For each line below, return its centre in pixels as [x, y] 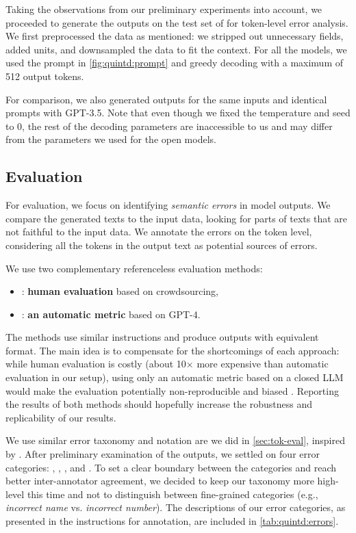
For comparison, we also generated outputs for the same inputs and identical [166, 99]
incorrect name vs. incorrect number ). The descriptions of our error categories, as [176, 507]
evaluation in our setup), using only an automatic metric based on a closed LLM [175, 377]
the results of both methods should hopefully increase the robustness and [159, 404]
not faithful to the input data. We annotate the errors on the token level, [159, 232]
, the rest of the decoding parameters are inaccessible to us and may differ [177, 126]
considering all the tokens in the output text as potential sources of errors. [162, 245]
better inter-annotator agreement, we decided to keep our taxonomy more [160, 481]
